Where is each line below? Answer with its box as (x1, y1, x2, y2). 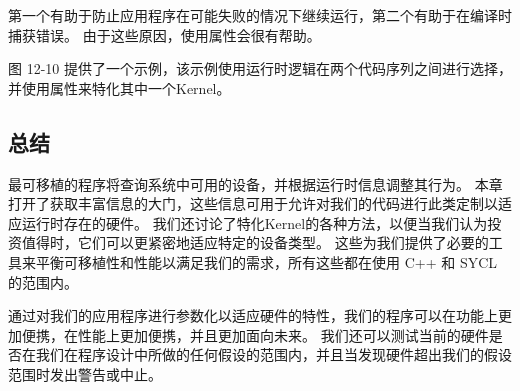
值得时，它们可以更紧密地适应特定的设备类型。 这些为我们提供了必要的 (21, 232, 489, 253)
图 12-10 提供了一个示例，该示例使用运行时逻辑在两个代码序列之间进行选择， (8, 58, 512, 79)
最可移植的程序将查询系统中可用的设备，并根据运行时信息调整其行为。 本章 (8, 173, 503, 194)
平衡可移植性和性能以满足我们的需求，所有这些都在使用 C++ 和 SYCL (35, 251, 498, 272)
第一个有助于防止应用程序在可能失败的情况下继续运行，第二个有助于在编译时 (8, 5, 512, 25)
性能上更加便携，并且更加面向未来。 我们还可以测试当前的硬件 (77, 324, 489, 345)
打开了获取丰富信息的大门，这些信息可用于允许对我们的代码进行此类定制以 (8, 193, 498, 214)
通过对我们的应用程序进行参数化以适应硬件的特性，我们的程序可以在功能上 (8, 305, 498, 326)
